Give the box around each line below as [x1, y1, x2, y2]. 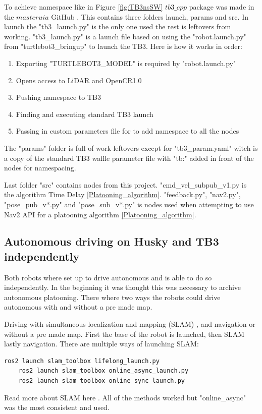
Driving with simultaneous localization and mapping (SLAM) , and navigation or [4, 319, 255, 329]
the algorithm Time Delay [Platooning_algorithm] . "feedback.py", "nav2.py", [4, 189, 241, 200]
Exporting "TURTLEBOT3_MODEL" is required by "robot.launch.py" [16, 57, 236, 68]
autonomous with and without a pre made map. [4, 302, 152, 312]
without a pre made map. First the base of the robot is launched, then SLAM [4, 328, 244, 339]
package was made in [189, 2, 254, 12]
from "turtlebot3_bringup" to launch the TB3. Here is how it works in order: [4, 41, 242, 51]
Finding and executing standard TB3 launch [16, 108, 153, 119]
